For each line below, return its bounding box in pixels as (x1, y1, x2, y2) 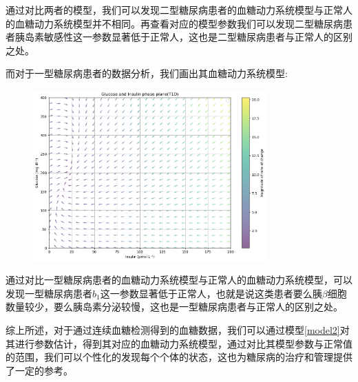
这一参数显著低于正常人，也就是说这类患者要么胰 (100, 286, 322, 300)
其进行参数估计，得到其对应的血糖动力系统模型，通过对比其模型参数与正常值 (6, 336, 352, 350)
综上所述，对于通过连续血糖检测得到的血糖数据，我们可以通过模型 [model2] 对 (6, 323, 350, 337)
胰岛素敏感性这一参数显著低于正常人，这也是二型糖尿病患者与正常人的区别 (14, 30, 352, 44)
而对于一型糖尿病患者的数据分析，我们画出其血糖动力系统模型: (6, 66, 288, 81)
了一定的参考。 (6, 363, 73, 377)
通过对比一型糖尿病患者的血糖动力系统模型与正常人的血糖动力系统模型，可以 (6, 273, 352, 287)
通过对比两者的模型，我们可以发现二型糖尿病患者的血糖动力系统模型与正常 (6, 3, 343, 17)
